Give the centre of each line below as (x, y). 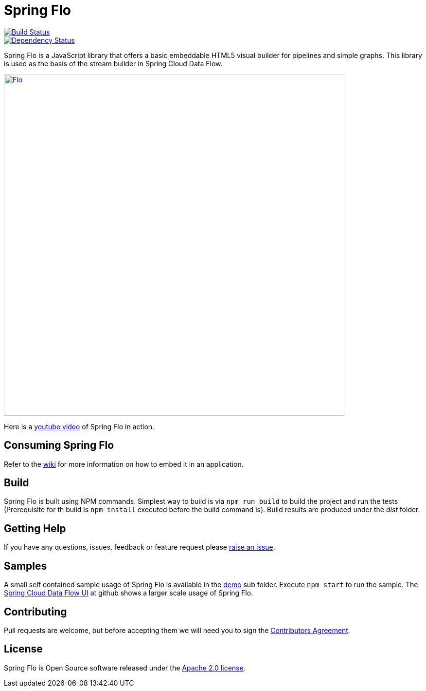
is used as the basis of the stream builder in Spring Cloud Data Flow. (113, 63)
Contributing (35, 612)
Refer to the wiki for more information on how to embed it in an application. (124, 464)
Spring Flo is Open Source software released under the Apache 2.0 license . (125, 668)
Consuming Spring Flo (59, 445)
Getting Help (35, 528)
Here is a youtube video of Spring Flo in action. (79, 426)
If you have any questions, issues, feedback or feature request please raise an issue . (140, 547)
